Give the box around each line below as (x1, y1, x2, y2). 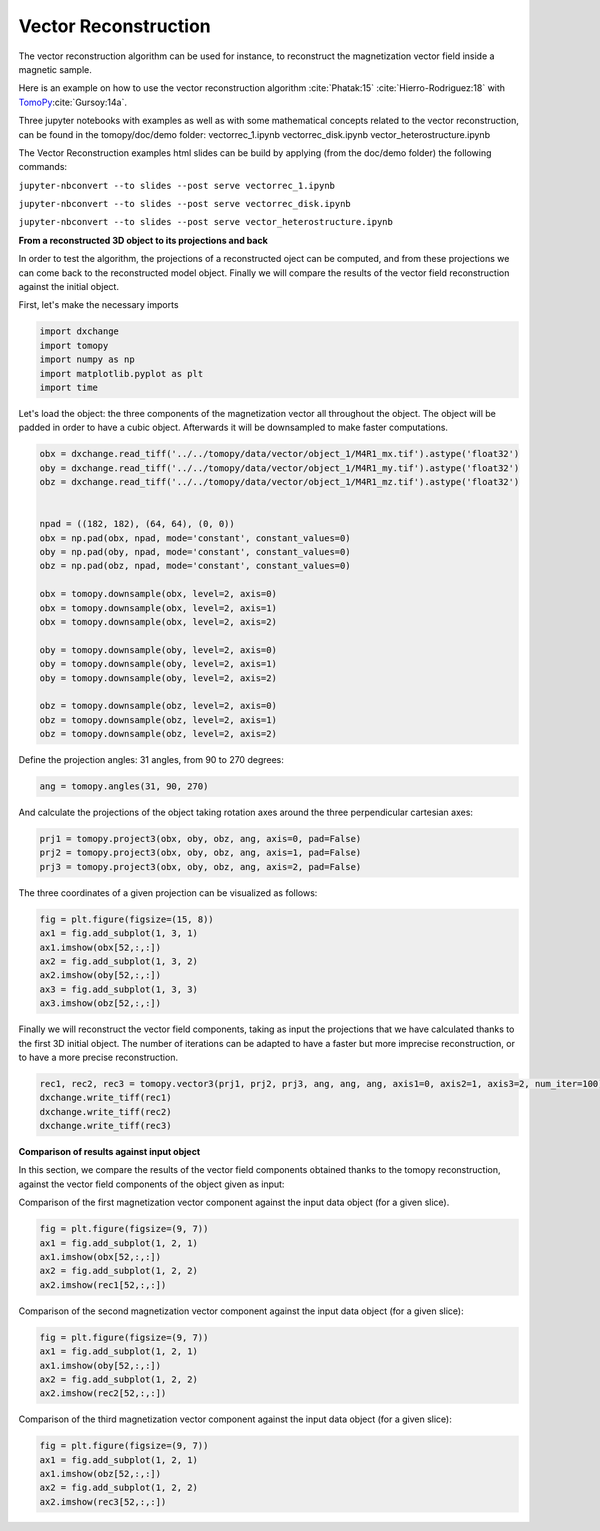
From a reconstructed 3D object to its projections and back (18, 234, 269, 246)
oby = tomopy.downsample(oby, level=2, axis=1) (39, 658, 277, 670)
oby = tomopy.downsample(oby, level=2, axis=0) (39, 644, 277, 655)
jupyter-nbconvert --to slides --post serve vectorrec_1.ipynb (18, 180, 335, 191)
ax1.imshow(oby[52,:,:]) (39, 1360, 162, 1371)
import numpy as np (39, 354, 135, 365)
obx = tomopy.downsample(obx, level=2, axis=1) (39, 602, 277, 614)
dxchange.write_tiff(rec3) (39, 1120, 172, 1132)
